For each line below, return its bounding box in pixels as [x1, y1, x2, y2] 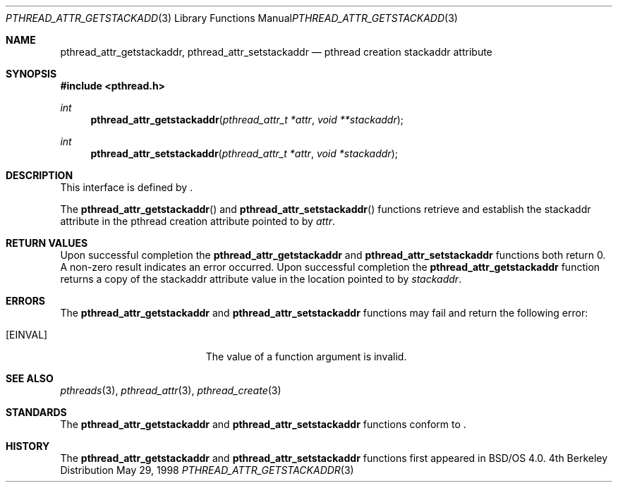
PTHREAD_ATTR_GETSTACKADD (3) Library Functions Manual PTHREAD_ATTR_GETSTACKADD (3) [6, 12, 458, 24]
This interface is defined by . [60, 181, 193, 193]
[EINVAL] [6, 329, 48, 341]
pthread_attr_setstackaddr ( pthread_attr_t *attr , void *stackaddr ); [90, 147, 398, 159]
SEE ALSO [6, 372, 54, 384]
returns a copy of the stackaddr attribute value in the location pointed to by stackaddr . [60, 273, 462, 285]
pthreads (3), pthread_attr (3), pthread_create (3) [60, 384, 281, 396]
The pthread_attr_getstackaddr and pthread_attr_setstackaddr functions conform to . [60, 418, 466, 430]
